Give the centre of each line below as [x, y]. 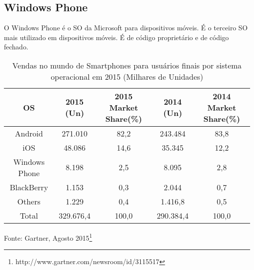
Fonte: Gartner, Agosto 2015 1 [48, 237]
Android [29, 133]
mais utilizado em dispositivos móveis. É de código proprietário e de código [116, 37]
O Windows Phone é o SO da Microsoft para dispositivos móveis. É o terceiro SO [126, 28]
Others [29, 201]
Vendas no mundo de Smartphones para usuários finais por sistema [127, 65]
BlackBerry [29, 187]
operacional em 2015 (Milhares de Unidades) [127, 76]
